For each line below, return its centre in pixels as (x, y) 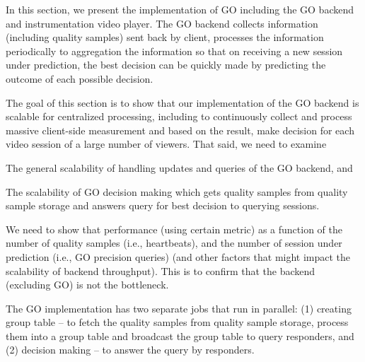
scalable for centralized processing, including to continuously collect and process (179, 116)
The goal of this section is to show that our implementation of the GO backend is (182, 102)
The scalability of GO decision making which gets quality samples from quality (177, 191)
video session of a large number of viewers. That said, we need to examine (166, 144)
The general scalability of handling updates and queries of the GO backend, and (179, 167)
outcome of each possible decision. (80, 78)
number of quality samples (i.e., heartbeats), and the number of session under (174, 243)
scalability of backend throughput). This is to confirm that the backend (161, 270)
